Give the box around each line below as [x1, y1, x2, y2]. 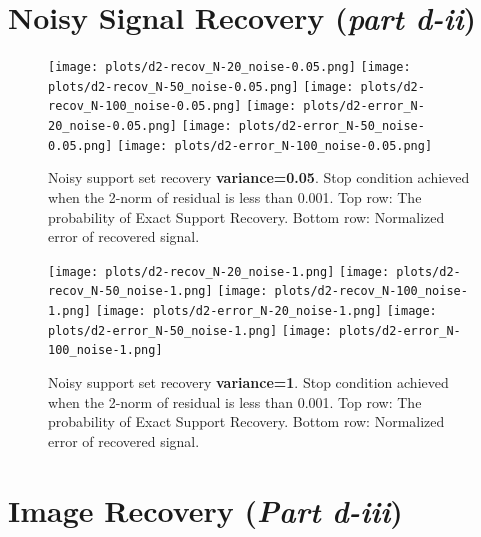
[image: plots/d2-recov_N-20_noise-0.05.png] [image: [48, 60, 411, 75]
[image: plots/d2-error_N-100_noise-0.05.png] [117, 138, 433, 153]
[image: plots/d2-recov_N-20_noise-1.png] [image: [48, 264, 390, 279]
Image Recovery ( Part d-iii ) [8, 489, 403, 531]
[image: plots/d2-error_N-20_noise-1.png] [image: [95, 304, 437, 319]
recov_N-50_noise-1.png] [48, 284, 213, 299]
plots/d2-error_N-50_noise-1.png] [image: [48, 323, 332, 338]
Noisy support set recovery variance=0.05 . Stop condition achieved [48, 167, 470, 188]
